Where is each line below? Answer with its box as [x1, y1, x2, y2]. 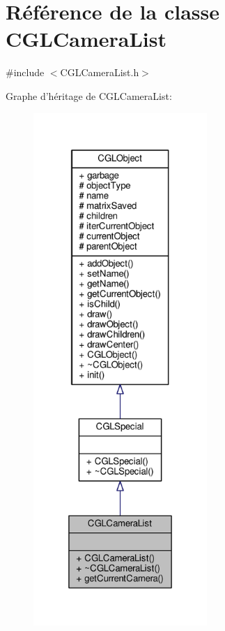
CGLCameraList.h [60, 65, 139, 80]
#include [6, 65, 45, 80]
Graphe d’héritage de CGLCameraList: [6, 88, 172, 103]
